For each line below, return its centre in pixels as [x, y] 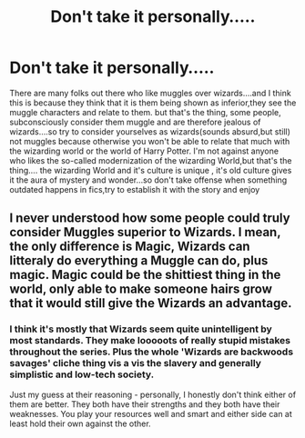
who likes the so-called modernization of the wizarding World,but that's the [151, 160]
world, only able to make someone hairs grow [141, 289]
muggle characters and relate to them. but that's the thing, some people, [146, 112]
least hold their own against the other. [81, 423]
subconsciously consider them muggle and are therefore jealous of [135, 122]
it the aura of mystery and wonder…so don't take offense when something [148, 180]
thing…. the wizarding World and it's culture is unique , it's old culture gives [151, 170]
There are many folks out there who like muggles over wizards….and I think [150, 93]
